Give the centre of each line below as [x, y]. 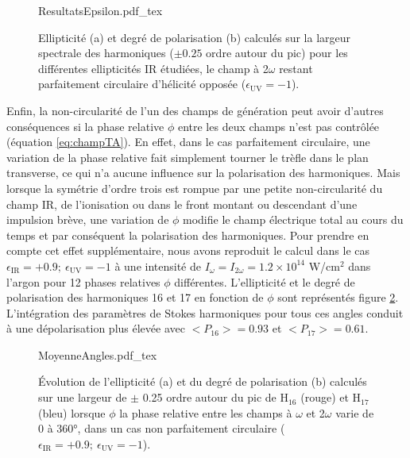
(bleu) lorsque [72, 412]
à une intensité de [158, 266]
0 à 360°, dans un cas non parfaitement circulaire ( [162, 428]
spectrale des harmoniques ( [106, 53]
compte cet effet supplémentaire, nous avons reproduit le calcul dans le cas [188, 250]
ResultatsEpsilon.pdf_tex [101, 10]
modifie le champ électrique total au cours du [293, 219]
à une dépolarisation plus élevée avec [96, 328]
